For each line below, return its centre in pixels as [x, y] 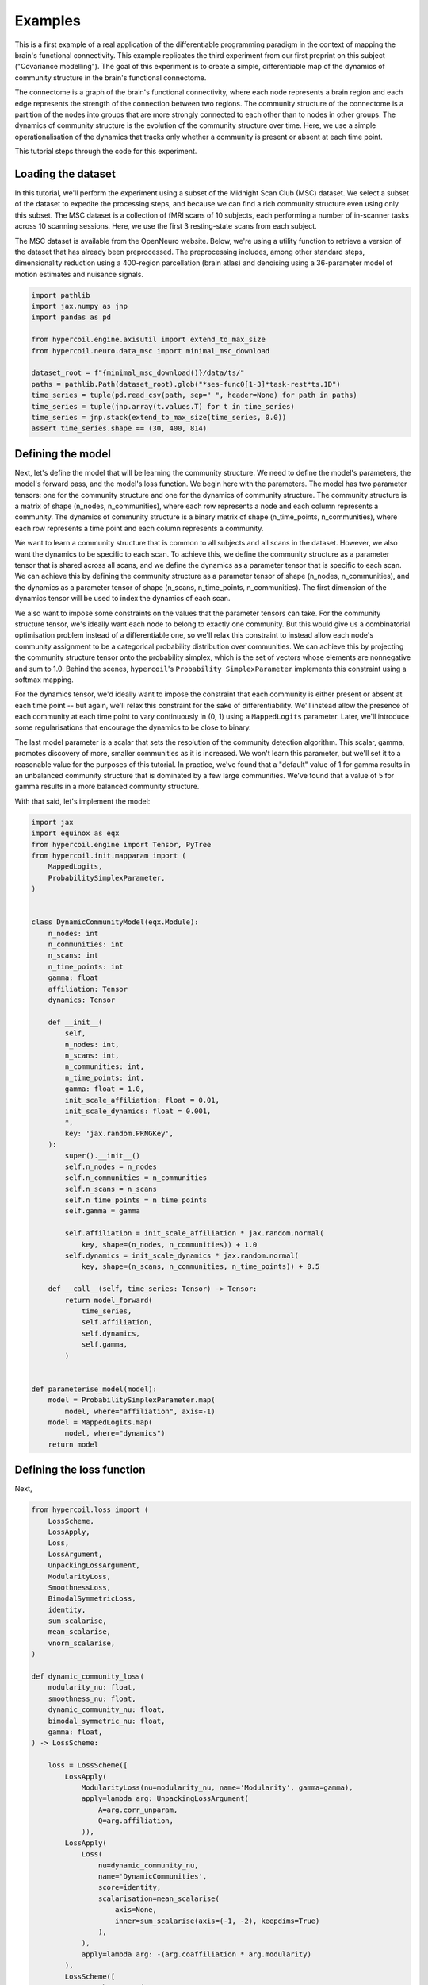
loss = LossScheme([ [88, 1765]
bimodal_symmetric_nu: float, [107, 1721]
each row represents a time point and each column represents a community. [139, 528]
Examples [48, 21]
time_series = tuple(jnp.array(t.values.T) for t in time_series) [163, 406]
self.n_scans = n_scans [111, 1189]
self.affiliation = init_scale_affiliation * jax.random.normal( [194, 1233]
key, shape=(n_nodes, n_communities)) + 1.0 [169, 1244]
